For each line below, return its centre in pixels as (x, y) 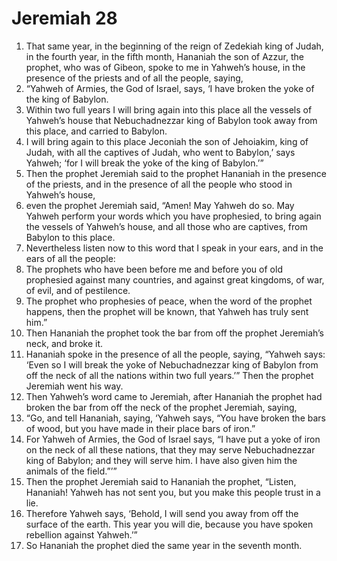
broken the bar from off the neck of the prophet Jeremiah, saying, (161, 407)
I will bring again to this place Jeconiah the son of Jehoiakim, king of (167, 141)
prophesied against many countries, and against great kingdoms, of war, (175, 279)
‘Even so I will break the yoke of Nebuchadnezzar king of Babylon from (172, 364)
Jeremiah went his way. (74, 386)
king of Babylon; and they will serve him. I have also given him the (161, 460)
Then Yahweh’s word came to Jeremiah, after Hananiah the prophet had (174, 396)
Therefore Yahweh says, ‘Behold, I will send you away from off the (162, 513)
